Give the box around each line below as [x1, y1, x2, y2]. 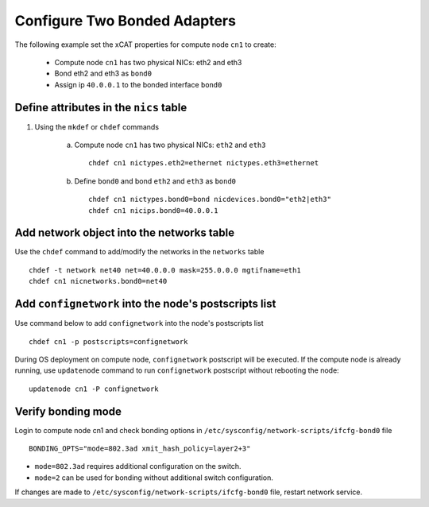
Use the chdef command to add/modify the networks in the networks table [14, 247, 265, 257]
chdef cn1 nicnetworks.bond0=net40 [29, 277, 168, 286]
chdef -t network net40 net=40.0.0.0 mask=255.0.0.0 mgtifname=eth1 [29, 265, 301, 274]
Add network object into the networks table [14, 226, 234, 240]
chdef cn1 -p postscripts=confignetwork [29, 337, 188, 346]
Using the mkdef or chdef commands [34, 122, 159, 131]
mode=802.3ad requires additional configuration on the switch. [34, 462, 242, 471]
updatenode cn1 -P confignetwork [29, 384, 159, 393]
